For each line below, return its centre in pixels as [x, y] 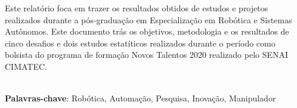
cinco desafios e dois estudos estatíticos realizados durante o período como [140, 43]
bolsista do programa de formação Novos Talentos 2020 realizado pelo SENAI [147, 55]
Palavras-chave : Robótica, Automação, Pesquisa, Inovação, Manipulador [140, 98]
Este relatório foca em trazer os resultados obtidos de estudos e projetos [137, 8]
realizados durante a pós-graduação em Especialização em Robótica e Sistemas [148, 19]
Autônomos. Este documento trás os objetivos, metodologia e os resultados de [147, 31]
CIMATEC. [26, 66]
